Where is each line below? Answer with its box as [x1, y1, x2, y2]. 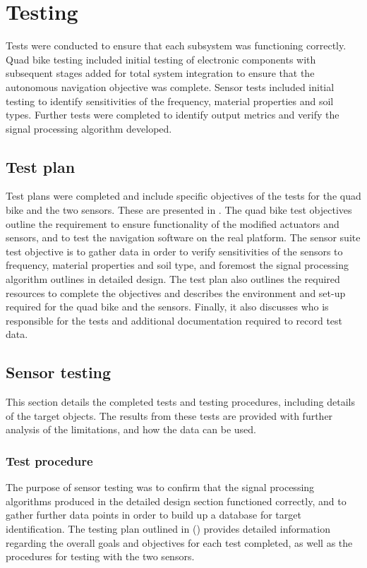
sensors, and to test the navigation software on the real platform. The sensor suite [6, 230, 361, 245]
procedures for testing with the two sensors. [6, 549, 195, 564]
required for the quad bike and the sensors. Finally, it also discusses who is [6, 299, 329, 314]
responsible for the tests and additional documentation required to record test [6, 313, 343, 327]
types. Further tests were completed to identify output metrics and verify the [6, 107, 339, 122]
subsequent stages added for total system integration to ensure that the [6, 66, 315, 80]
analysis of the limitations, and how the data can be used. [6, 422, 256, 437]
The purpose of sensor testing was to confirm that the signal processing [6, 480, 315, 495]
